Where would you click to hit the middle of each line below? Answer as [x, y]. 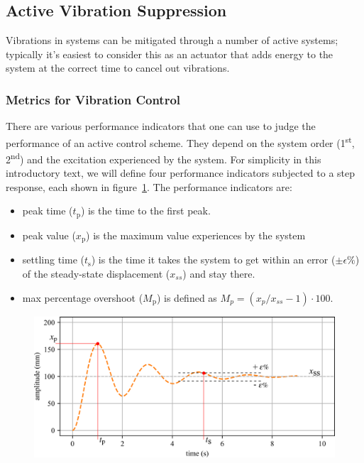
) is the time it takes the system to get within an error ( [213, 260]
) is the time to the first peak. [145, 211]
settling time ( [53, 260]
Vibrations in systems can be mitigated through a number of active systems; [172, 40]
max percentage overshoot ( [83, 297]
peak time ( [48, 211]
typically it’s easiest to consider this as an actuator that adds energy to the [170, 54]
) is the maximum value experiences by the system [196, 235]
